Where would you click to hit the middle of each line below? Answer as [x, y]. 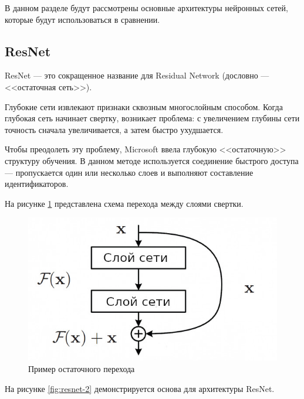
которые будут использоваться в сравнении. [82, 19]
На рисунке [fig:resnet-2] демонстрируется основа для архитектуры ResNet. [140, 388]
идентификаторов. [37, 184]
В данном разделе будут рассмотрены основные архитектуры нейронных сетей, [146, 8]
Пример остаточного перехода [82, 368]
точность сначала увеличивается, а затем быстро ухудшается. [114, 129]
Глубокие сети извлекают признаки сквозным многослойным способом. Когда [144, 106]
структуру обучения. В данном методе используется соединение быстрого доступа [152, 160]
